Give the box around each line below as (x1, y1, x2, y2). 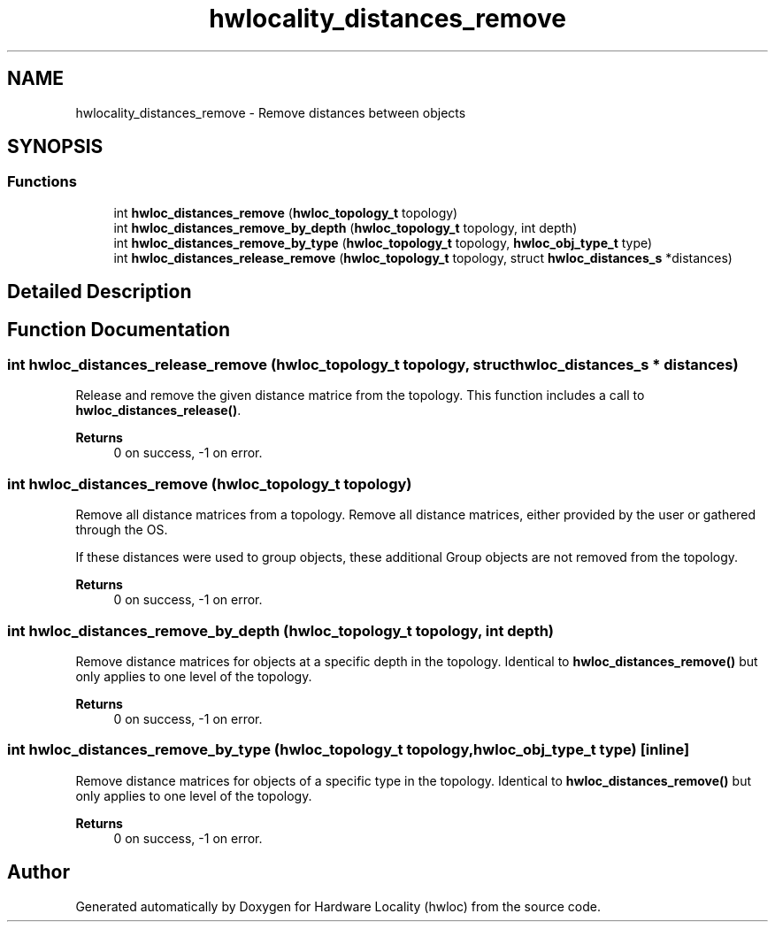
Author (7, 861, 70, 884)
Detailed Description (7, 280, 192, 303)
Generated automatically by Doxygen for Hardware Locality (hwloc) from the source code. (75, 898, 601, 914)
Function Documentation (7, 318, 230, 341)
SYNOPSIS (7, 135, 104, 158)
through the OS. (75, 522, 168, 538)
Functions (7, 173, 77, 191)
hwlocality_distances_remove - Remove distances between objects (75, 104, 466, 120)
